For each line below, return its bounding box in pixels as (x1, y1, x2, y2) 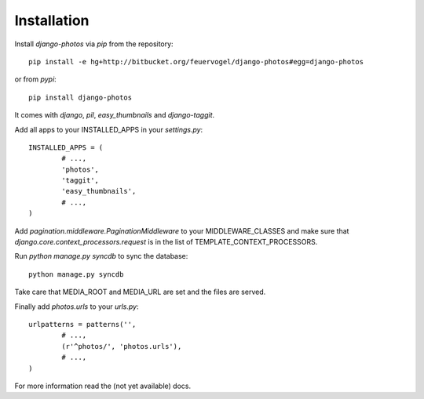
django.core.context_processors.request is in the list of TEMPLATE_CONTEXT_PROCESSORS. (14, 238, 318, 247)
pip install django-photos (28, 92, 133, 102)
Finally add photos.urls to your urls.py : (14, 302, 139, 311)
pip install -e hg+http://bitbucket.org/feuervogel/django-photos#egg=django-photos (28, 57, 364, 66)
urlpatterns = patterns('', (28, 320, 137, 328)
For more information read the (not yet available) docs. (14, 381, 192, 390)
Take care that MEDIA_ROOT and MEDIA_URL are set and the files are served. (14, 287, 266, 297)
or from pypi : (14, 74, 57, 84)
